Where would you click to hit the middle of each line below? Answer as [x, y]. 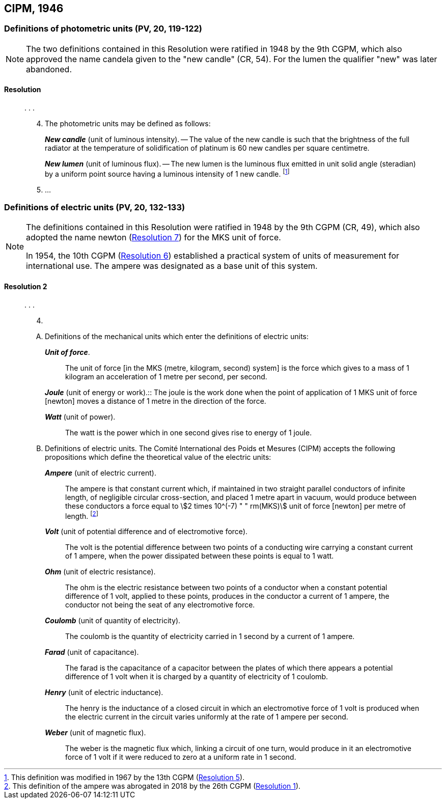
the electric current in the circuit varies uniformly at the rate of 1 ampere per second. [207, 717]
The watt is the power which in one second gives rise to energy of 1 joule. [189, 432]
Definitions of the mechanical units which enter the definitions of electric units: [177, 336]
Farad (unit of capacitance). [92, 652]
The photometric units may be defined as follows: [128, 124]
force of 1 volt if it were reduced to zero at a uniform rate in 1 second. [181, 757]
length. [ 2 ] [82, 515]
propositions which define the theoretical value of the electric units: [158, 457]
